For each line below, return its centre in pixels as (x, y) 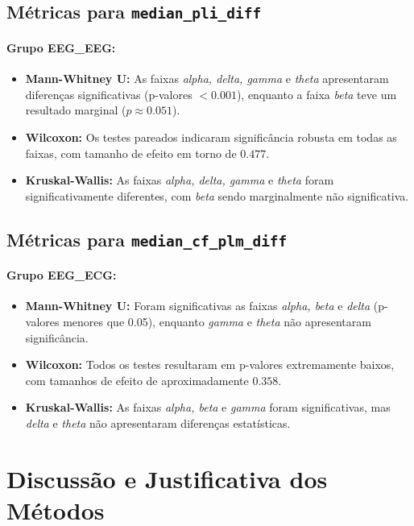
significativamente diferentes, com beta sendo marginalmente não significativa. (217, 195)
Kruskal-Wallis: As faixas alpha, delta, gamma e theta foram (180, 180)
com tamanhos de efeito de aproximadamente (137, 380)
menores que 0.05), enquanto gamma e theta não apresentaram (217, 322)
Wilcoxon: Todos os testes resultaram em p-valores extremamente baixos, (210, 364)
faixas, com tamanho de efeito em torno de (131, 153)
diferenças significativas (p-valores (109, 94)
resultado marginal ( (76, 110)
